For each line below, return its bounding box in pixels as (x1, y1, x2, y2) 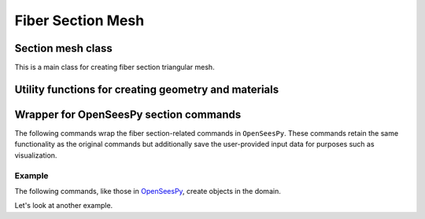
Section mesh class (14, 42, 113, 55)
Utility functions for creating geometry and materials (14, 82, 279, 96)
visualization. (14, 150, 57, 160)
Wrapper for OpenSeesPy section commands (14, 108, 242, 121)
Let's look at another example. (14, 201, 113, 210)
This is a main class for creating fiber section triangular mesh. (14, 63, 216, 72)
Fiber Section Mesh (14, 12, 145, 29)
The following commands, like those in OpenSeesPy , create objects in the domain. (14, 186, 281, 195)
